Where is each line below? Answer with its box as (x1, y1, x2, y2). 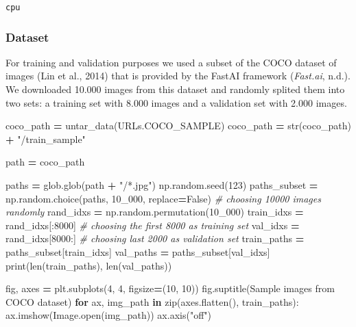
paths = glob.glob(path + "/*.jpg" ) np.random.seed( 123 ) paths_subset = (5, 178, 318, 192)
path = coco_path (5, 155, 85, 169)
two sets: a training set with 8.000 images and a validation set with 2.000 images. (5, 95, 347, 109)
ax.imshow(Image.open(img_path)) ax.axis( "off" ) (5, 308, 211, 322)
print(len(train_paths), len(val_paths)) (5, 258, 172, 272)
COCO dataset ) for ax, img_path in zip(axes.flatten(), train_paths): (5, 294, 299, 309)
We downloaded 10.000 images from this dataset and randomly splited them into (5, 82, 345, 96)
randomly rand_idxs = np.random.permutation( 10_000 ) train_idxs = (5, 205, 304, 219)
